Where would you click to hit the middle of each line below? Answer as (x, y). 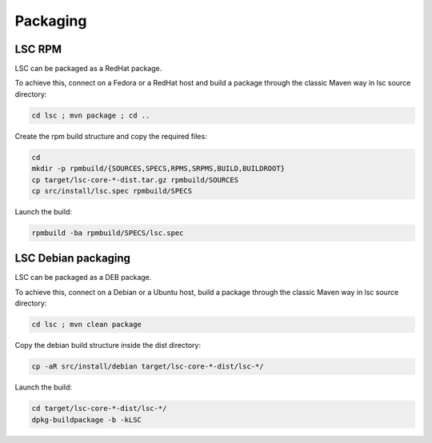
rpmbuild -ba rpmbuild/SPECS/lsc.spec (108, 233)
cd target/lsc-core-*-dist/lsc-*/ (99, 409)
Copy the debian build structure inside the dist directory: (108, 345)
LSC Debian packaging (73, 259)
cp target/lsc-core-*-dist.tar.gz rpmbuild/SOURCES (135, 180)
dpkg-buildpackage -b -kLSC (86, 419)
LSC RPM (38, 49)
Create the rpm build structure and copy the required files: (111, 136)
